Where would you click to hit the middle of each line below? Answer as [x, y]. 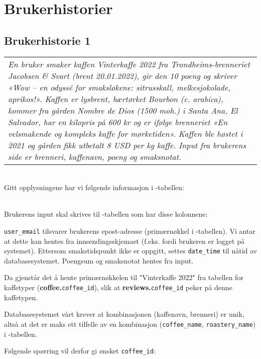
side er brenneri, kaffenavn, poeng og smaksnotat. [95, 156]
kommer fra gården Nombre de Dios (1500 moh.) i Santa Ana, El [123, 110]
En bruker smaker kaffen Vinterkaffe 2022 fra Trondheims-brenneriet [129, 64]
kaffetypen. [21, 297]
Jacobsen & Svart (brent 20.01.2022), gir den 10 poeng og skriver [122, 75]
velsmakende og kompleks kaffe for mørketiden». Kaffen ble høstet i [125, 133]
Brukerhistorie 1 [47, 40]
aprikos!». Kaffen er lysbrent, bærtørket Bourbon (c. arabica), [116, 99]
